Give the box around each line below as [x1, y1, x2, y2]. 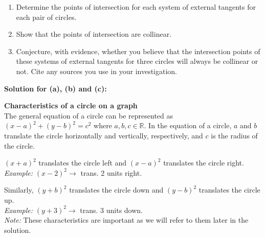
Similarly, [4, 184, 34, 195]
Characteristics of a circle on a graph [4, 100, 138, 111]
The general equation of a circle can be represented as [4, 110, 173, 121]
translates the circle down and [69, 184, 164, 195]
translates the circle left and [38, 157, 127, 168]
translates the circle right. [163, 157, 244, 168]
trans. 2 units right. [80, 167, 142, 178]
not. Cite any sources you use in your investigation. [16, 65, 178, 76]
